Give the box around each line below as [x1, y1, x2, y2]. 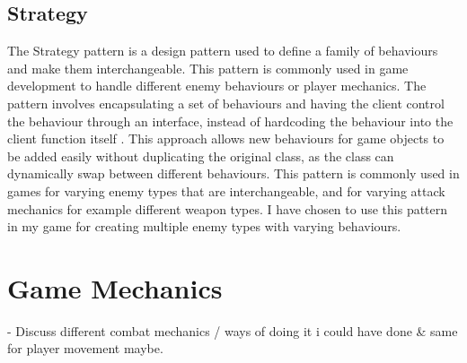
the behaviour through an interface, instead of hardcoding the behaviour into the [7, 111, 454, 130]
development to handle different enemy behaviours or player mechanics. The [7, 76, 427, 95]
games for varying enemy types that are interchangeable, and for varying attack [7, 181, 445, 200]
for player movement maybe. [7, 339, 163, 358]
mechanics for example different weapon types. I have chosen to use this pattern [7, 199, 448, 218]
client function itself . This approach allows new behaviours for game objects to [7, 129, 445, 148]
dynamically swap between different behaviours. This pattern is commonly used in [7, 164, 460, 183]
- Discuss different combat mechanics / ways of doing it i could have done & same [7, 321, 458, 340]
